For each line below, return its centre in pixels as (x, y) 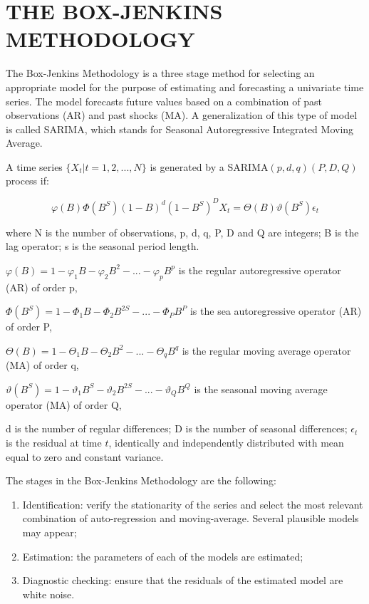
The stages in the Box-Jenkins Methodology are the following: (141, 480)
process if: (27, 181)
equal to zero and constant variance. (85, 456)
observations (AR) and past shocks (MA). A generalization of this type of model (182, 115)
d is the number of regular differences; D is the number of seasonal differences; (177, 428)
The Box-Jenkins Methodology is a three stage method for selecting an (160, 73)
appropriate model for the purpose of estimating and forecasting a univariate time (185, 87)
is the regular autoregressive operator (260, 270)
